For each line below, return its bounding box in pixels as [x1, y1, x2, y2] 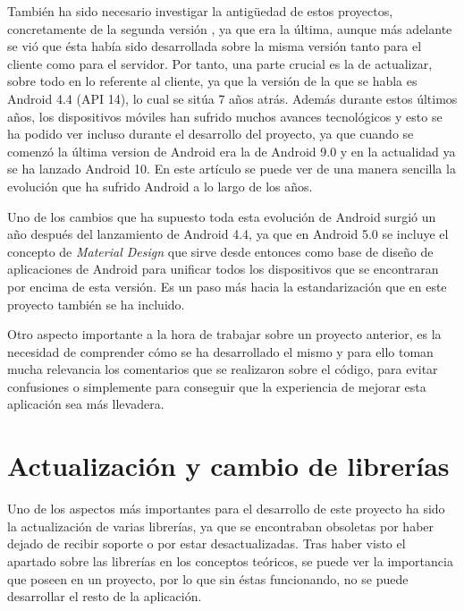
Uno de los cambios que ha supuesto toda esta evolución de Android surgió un [7, 207, 436, 225]
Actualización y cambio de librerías [7, 447, 450, 484]
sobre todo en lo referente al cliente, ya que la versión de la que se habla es [7, 72, 418, 90]
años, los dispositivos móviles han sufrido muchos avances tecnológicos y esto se [7, 106, 443, 125]
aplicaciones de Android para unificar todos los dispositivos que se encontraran [7, 259, 439, 278]
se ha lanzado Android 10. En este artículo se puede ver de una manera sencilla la [7, 159, 456, 178]
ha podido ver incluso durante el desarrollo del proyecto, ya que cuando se [7, 124, 414, 143]
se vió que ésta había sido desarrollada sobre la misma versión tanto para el [7, 37, 422, 55]
